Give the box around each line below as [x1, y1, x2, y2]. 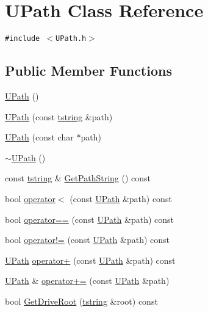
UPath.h [56, 34, 87, 43]
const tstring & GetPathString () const [5, 172, 151, 184]
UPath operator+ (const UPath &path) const [5, 253, 176, 266]
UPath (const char [5, 131, 74, 143]
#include [5, 34, 40, 43]
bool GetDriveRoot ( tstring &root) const [5, 294, 158, 307]
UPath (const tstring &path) [5, 110, 113, 123]
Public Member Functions [5, 61, 172, 80]
